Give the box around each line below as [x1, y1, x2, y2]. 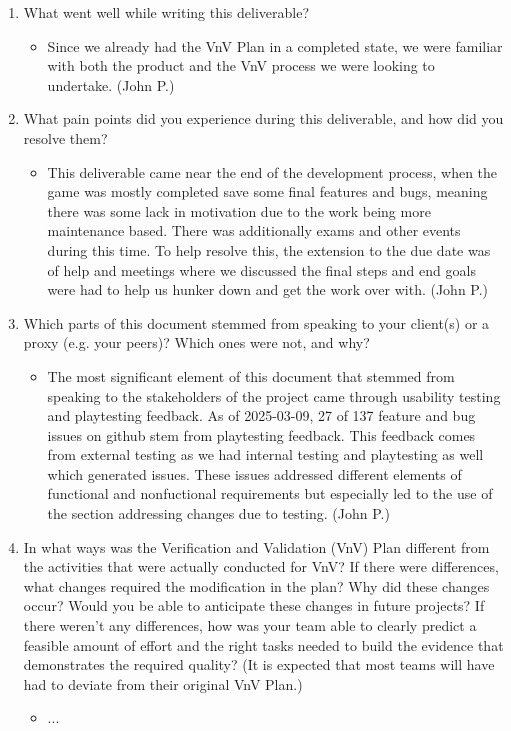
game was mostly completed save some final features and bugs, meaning [47, 181, 488, 202]
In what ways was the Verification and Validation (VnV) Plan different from [23, 536, 490, 557]
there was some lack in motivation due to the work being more [47, 200, 431, 221]
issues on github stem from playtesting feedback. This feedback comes [47, 424, 476, 445]
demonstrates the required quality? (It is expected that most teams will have [23, 654, 495, 675]
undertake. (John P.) [47, 74, 175, 95]
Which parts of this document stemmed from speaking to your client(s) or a [23, 312, 490, 333]
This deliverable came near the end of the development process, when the [47, 161, 498, 182]
